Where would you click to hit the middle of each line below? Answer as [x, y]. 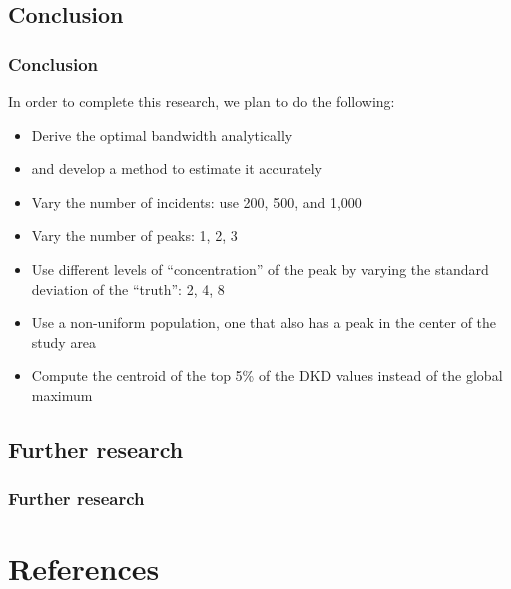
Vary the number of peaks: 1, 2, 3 [134, 235]
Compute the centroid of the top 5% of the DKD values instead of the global [267, 375]
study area [64, 341]
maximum [62, 394]
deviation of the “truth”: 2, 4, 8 [128, 288]
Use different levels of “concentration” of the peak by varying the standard [260, 268]
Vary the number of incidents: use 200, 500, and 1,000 [196, 201]
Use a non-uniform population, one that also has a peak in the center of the [264, 322]
